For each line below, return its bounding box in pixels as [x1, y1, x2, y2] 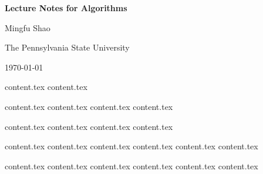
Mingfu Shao [5, 21, 50, 34]
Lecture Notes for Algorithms [5, 2, 127, 14]
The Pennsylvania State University [5, 41, 130, 53]
